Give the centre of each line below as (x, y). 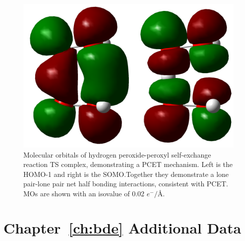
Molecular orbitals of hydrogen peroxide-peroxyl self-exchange (117, 154)
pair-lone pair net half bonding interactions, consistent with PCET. (126, 184)
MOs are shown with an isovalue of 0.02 (84, 193)
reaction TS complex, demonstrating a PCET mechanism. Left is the (128, 164)
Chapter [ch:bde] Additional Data (122, 227)
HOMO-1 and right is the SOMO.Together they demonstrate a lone (126, 174)
